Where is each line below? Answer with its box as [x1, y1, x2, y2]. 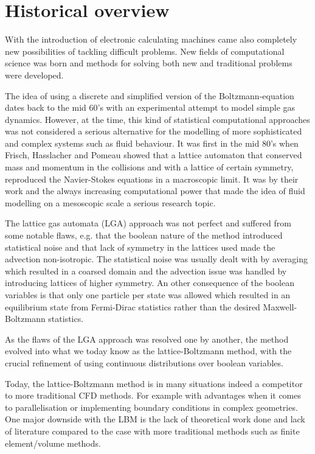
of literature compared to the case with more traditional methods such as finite [5, 424, 300, 437]
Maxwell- [263, 300, 297, 313]
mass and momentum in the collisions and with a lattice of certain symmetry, [5, 161, 294, 173]
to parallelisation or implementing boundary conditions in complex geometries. [5, 400, 298, 413]
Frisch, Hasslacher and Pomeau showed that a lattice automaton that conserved [5, 148, 302, 161]
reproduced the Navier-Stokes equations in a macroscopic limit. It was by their [5, 172, 299, 185]
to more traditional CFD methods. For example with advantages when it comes [5, 389, 302, 402]
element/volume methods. [5, 436, 101, 449]
